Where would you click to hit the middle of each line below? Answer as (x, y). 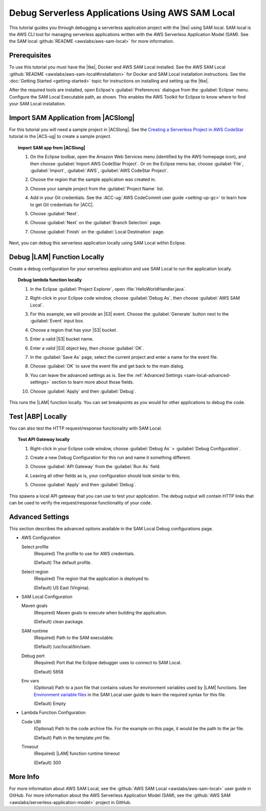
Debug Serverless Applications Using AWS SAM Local (122, 13)
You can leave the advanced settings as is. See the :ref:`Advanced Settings (106, 375)
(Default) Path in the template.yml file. (72, 738)
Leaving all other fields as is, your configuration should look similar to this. (105, 475)
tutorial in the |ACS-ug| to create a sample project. (60, 136)
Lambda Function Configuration (53, 712)
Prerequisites (30, 55)
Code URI (31, 721)
